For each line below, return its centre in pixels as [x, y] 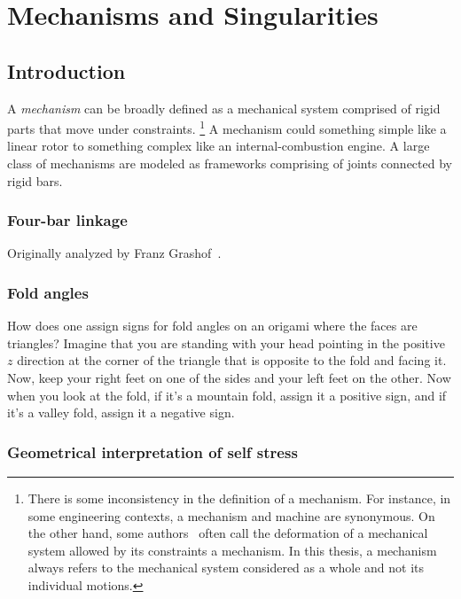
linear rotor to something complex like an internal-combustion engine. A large [219, 146]
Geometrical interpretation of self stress [152, 451]
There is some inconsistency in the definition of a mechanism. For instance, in [239, 498]
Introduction [66, 70]
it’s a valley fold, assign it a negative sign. [121, 412]
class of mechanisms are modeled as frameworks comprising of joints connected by [230, 163]
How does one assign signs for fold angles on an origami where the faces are [212, 326]
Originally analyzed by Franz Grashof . [114, 253]
